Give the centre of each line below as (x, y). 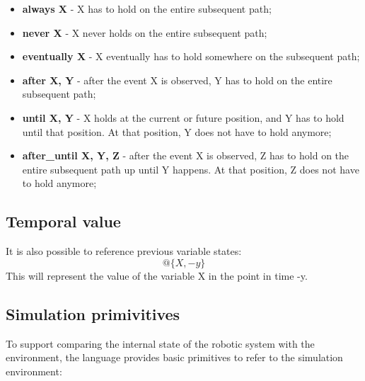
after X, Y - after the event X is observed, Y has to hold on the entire (177, 80)
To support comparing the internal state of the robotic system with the (160, 343)
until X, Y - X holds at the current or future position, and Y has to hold (183, 117)
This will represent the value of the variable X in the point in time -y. (157, 275)
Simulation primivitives (93, 313)
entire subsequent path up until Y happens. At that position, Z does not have (191, 169)
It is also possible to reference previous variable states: (124, 251)
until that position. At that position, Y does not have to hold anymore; (177, 131)
